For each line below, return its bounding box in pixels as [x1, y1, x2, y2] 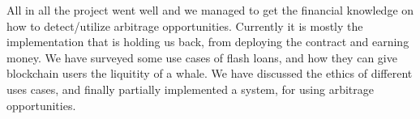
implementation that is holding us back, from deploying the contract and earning [6, 33, 409, 50]
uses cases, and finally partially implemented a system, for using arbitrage [6, 80, 374, 97]
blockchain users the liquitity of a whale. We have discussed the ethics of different [6, 65, 413, 82]
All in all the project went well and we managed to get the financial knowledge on [6, 2, 414, 18]
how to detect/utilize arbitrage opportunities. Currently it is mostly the [6, 17, 363, 34]
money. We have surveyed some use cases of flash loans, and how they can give [6, 49, 397, 66]
